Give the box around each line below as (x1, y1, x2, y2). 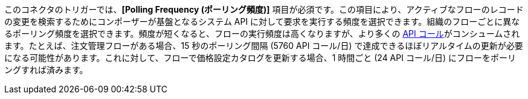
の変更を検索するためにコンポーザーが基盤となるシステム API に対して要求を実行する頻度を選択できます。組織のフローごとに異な (4, 16, 520, 27)
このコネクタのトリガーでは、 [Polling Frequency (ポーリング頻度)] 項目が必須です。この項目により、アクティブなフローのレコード (4, 4, 524, 14)
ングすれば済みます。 (4, 65, 88, 75)
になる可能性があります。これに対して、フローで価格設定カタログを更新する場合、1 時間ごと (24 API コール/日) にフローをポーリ (4, 53, 516, 63)
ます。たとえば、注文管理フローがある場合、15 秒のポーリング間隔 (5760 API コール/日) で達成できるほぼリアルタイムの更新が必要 (4, 40, 523, 51)
